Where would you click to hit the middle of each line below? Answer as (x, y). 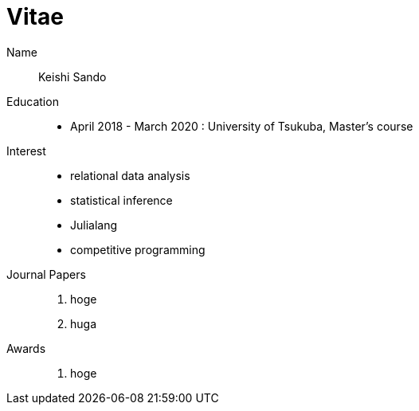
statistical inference (121, 200)
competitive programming (138, 249)
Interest (26, 151)
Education (33, 101)
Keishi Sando (72, 76)
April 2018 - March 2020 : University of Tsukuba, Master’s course (242, 126)
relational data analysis (130, 175)
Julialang (94, 225)
